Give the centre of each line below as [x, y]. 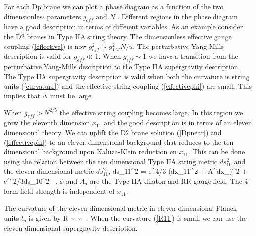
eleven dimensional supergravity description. [71, 228]
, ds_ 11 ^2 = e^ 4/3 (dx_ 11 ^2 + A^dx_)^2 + [178, 171]
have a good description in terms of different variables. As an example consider [124, 26]
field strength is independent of [67, 191]
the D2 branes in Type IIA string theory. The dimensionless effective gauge [118, 36]
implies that [22, 95]
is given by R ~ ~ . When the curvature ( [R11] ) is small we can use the [138, 217]
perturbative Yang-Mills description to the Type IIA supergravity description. [122, 67]
